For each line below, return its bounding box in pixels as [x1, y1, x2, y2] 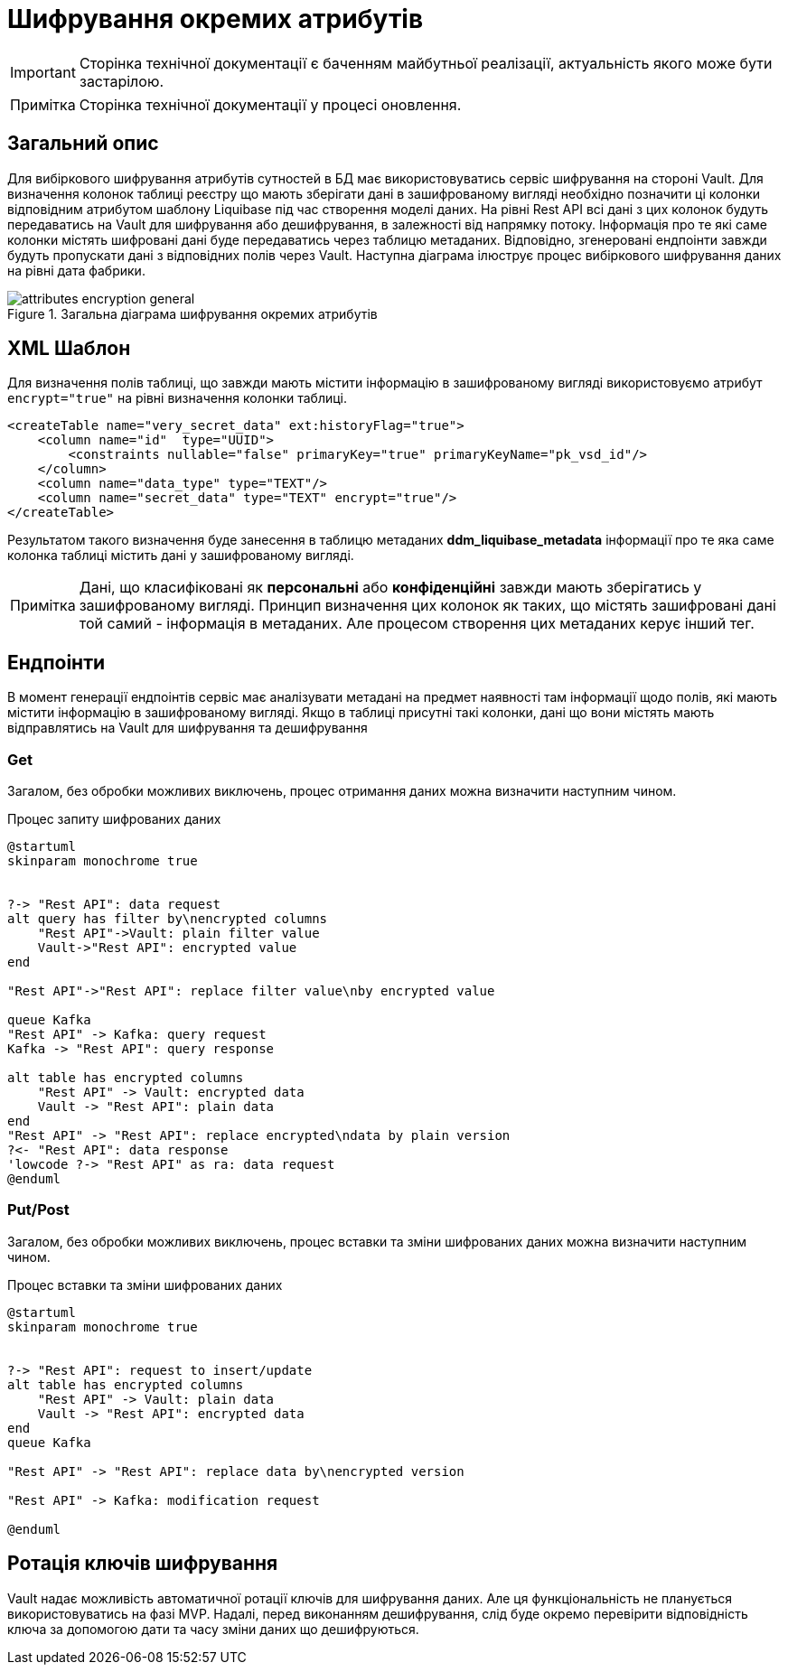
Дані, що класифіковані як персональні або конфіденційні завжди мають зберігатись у [79, 578, 702, 597]
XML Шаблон [7, 337, 131, 360]
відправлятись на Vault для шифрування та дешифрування [7, 720, 368, 736]
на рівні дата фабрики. [7, 262, 145, 278]
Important [10, 62, 76, 81]
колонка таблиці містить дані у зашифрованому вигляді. [7, 547, 354, 564]
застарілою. [79, 71, 164, 90]
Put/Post [7, 1200, 70, 1219]
